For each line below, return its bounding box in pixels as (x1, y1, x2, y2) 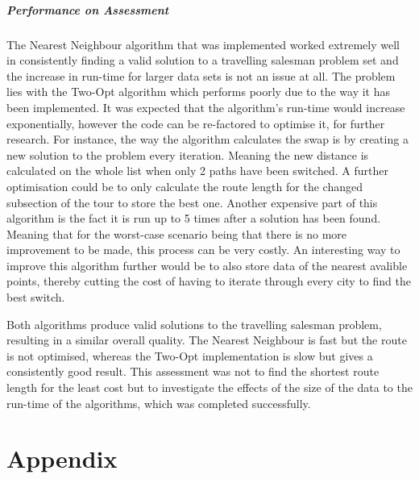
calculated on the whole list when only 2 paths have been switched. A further (6, 162, 388, 179)
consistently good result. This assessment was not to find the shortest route (6, 363, 380, 380)
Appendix (6, 442, 118, 475)
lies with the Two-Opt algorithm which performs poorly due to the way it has (6, 83, 390, 100)
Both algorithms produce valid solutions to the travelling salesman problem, (6, 315, 382, 332)
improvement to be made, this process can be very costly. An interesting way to (6, 241, 400, 258)
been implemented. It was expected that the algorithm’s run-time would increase (6, 98, 405, 115)
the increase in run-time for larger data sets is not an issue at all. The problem (6, 67, 396, 84)
